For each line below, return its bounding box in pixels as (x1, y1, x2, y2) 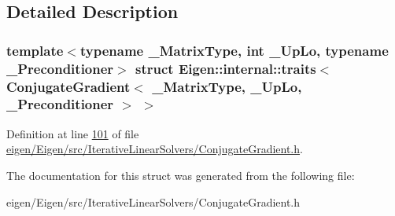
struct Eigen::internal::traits (135, 58, 316, 78)
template (6, 40, 64, 60)
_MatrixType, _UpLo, (152, 76, 302, 96)
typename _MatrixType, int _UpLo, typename (79, 40, 389, 60)
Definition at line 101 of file (6, 125, 139, 141)
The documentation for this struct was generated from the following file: (6, 167, 355, 183)
